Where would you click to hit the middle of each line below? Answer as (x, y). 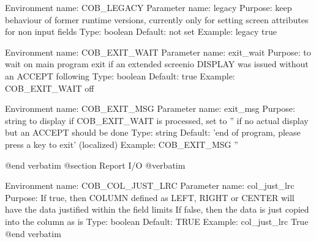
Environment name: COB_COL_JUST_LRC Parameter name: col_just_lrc (150, 185)
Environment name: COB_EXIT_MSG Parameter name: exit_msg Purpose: (150, 108)
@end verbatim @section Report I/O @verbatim (95, 165)
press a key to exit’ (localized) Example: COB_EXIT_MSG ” (122, 144)
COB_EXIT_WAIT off (50, 88)
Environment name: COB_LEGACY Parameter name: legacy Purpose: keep (149, 7)
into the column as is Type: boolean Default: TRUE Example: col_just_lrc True (157, 221)
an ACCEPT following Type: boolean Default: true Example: (120, 75)
